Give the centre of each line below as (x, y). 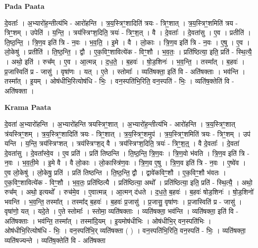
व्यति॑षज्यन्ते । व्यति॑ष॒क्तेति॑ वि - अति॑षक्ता (55, 240)
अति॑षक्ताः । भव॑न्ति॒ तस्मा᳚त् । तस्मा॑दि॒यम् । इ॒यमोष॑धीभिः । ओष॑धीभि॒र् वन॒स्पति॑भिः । (108, 221)
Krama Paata (28, 107)
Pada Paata (25, 6)
